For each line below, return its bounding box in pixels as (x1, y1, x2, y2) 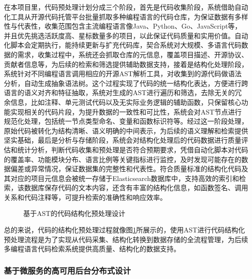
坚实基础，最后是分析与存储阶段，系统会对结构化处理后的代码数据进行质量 (4, 135, 241, 145)
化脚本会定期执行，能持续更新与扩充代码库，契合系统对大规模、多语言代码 (4, 40, 241, 50)
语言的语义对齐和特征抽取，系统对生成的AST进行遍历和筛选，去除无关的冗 (4, 87, 242, 98)
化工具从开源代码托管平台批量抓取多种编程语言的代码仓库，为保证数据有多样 (4, 11, 248, 21)
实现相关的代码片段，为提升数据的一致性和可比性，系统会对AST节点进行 (10, 106, 242, 116)
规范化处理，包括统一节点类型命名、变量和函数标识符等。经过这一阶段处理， (4, 116, 248, 126)
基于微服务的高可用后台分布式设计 (4, 264, 131, 276)
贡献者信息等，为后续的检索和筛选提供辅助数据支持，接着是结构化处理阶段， (4, 59, 248, 69)
